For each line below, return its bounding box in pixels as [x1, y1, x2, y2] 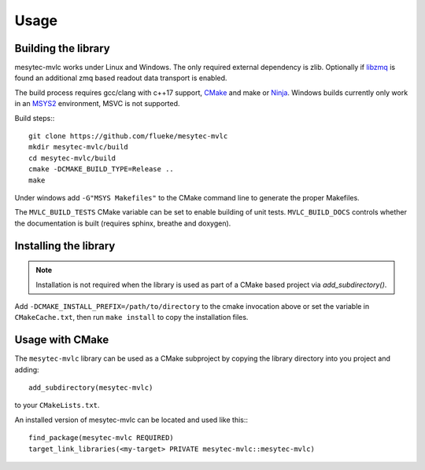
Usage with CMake [14, 333, 109, 347]
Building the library [14, 42, 110, 55]
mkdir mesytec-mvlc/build [28, 142, 129, 152]
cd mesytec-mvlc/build [28, 153, 116, 163]
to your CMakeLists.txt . [14, 401, 100, 410]
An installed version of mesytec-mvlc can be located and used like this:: [14, 415, 248, 424]
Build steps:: [14, 113, 55, 123]
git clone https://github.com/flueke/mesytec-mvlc [28, 132, 228, 141]
